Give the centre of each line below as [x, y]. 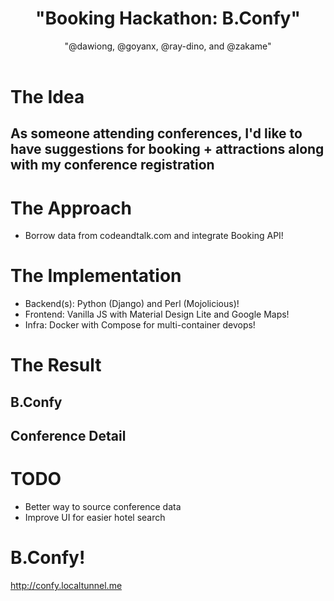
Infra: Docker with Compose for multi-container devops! [140, 325]
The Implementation [96, 276]
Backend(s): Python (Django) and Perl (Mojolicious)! [132, 304]
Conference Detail [68, 436]
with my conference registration [112, 165]
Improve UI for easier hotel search [95, 518]
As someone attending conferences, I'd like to [156, 133]
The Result [56, 365]
